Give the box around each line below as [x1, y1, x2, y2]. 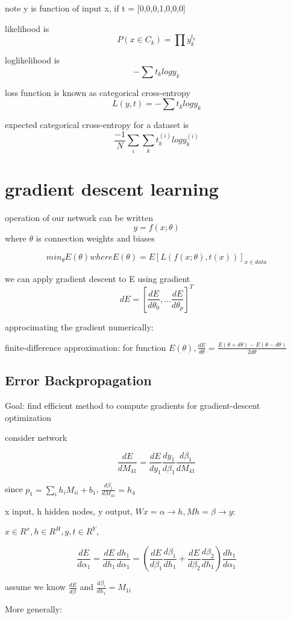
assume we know [5, 580, 66, 593]
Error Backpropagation [5, 371, 152, 390]
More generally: [5, 602, 62, 615]
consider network [5, 431, 67, 444]
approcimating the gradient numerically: [5, 320, 154, 333]
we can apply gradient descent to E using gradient [5, 272, 190, 284]
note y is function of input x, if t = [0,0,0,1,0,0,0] [5, 2, 186, 14]
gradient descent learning [5, 176, 219, 200]
